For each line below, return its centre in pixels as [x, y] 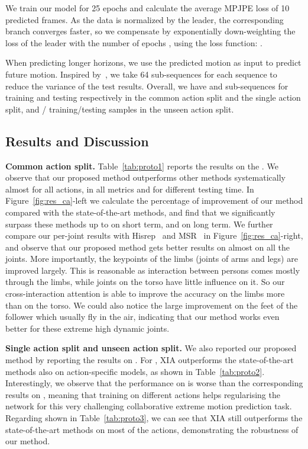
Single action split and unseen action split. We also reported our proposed [151, 348]
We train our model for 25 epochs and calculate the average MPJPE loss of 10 [147, 8]
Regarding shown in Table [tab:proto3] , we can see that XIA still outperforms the [154, 418]
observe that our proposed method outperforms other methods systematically [145, 177]
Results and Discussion [77, 141]
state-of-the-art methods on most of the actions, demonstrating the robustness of [152, 429]
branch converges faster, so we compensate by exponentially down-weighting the [150, 31]
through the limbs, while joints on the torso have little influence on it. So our [145, 282]
